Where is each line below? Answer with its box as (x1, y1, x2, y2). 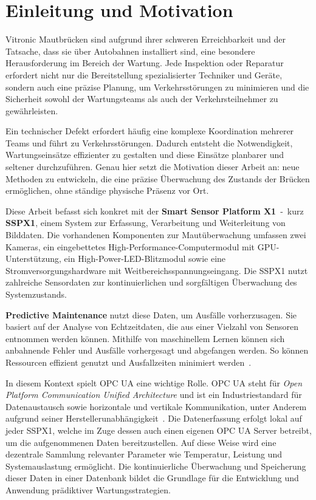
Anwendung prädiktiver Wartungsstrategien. (5, 483, 171, 496)
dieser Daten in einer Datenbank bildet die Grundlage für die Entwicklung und (5, 471, 299, 484)
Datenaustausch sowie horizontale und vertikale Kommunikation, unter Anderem (5, 400, 307, 413)
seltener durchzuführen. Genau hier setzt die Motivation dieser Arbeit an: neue (5, 160, 300, 173)
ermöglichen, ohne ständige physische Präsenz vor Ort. (5, 184, 209, 197)
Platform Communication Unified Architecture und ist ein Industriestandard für (5, 388, 302, 401)
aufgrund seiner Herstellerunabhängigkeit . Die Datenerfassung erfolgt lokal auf (5, 412, 302, 425)
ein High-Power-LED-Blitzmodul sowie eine (64, 252, 226, 265)
